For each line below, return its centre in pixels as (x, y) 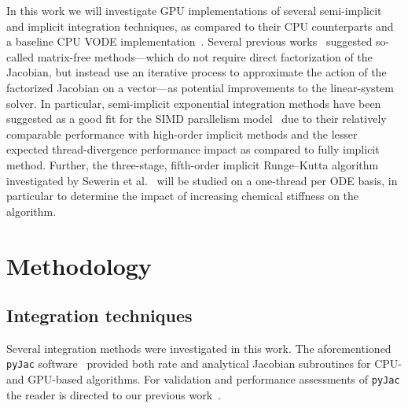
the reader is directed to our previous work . (114, 394)
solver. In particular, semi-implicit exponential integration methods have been (194, 103)
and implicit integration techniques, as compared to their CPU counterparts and (200, 26)
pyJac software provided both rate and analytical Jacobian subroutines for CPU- (204, 363)
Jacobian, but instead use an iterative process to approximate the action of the (197, 72)
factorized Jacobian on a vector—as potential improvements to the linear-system (200, 87)
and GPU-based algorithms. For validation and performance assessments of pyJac (203, 379)
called (20, 56)
